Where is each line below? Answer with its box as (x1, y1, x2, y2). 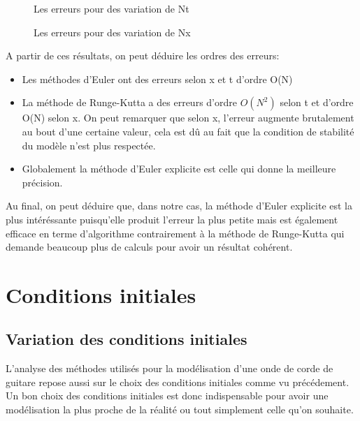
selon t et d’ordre (280, 95, 354, 110)
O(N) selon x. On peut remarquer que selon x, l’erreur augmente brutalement (22, 110, 354, 125)
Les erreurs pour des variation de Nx (34, 24, 191, 39)
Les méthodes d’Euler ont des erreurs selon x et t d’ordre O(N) (22, 71, 293, 86)
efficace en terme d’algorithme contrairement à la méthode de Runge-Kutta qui (6, 226, 345, 240)
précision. (22, 175, 63, 189)
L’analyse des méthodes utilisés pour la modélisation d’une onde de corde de (6, 361, 333, 376)
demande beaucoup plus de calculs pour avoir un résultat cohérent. (6, 239, 293, 254)
